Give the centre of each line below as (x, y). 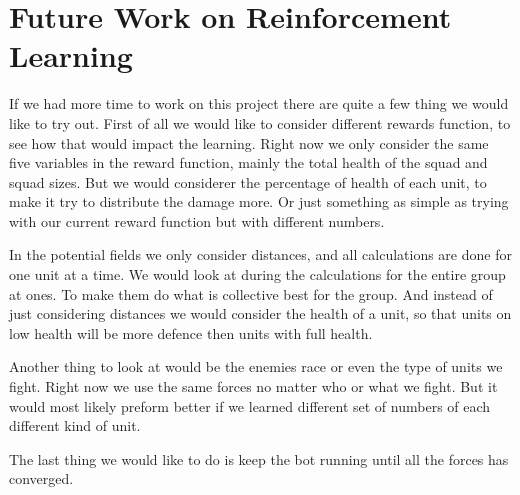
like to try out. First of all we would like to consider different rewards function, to (260, 122)
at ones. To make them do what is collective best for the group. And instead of (251, 293)
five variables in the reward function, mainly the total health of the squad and (248, 162)
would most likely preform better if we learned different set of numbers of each (250, 405)
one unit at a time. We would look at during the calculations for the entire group (257, 274)
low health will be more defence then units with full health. (191, 332)
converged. (41, 478)
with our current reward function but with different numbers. (197, 220)
